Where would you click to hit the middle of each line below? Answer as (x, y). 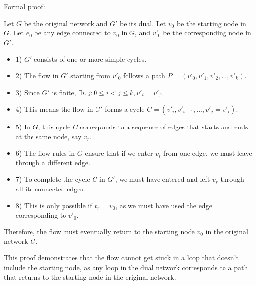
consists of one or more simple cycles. (90, 59)
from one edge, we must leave (208, 153)
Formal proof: (25, 6)
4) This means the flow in (54, 109)
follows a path (144, 75)
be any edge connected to (72, 33)
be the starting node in (211, 23)
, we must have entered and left (162, 179)
